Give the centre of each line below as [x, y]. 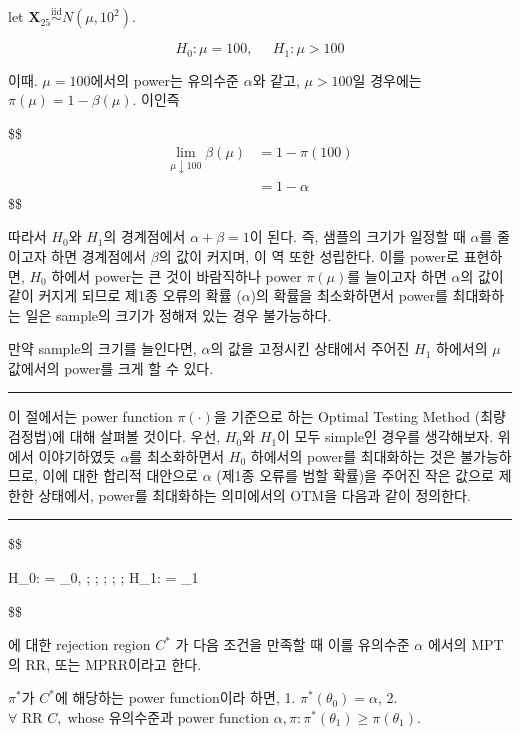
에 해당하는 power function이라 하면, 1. [175, 697]
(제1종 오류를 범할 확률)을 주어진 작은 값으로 [355, 475]
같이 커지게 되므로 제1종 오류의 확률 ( [125, 295]
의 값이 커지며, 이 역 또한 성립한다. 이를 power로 [308, 255]
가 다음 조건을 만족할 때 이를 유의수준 [292, 644]
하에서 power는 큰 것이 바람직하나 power [176, 275]
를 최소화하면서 [177, 455]
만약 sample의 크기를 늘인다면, [102, 348]
